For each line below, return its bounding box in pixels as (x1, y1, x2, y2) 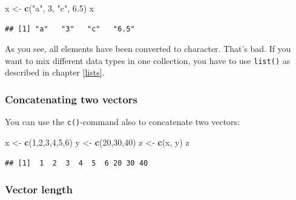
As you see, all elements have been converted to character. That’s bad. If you (5, 42, 291, 55)
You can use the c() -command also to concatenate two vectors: (5, 115, 240, 128)
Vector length (5, 182, 73, 197)
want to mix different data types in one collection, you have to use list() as (5, 54, 291, 66)
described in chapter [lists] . (5, 66, 105, 79)
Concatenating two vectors (5, 91, 137, 106)
